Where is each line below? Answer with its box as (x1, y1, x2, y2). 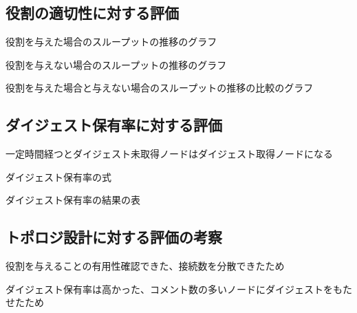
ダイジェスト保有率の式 (6, 169, 111, 184)
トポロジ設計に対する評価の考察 (6, 226, 222, 248)
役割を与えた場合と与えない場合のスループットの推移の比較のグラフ (6, 80, 314, 95)
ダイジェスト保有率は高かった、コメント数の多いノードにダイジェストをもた (6, 281, 352, 296)
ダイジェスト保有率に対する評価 (6, 114, 222, 136)
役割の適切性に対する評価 (6, 2, 179, 23)
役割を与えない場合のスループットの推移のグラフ (6, 57, 227, 72)
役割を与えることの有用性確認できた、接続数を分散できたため (6, 259, 285, 273)
